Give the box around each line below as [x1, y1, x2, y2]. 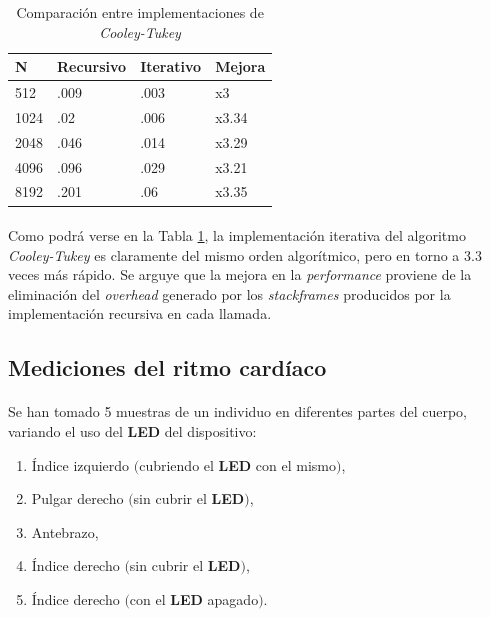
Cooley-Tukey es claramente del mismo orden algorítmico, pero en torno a [8, 244, 460, 265]
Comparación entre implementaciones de [16, 2, 264, 22]
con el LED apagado [129, 589, 259, 609]
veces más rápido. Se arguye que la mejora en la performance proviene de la [8, 264, 472, 285]
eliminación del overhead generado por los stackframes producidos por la [8, 283, 451, 304]
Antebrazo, [31, 521, 99, 542]
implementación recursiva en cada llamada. [8, 303, 272, 324]
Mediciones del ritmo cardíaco [8, 352, 327, 383]
